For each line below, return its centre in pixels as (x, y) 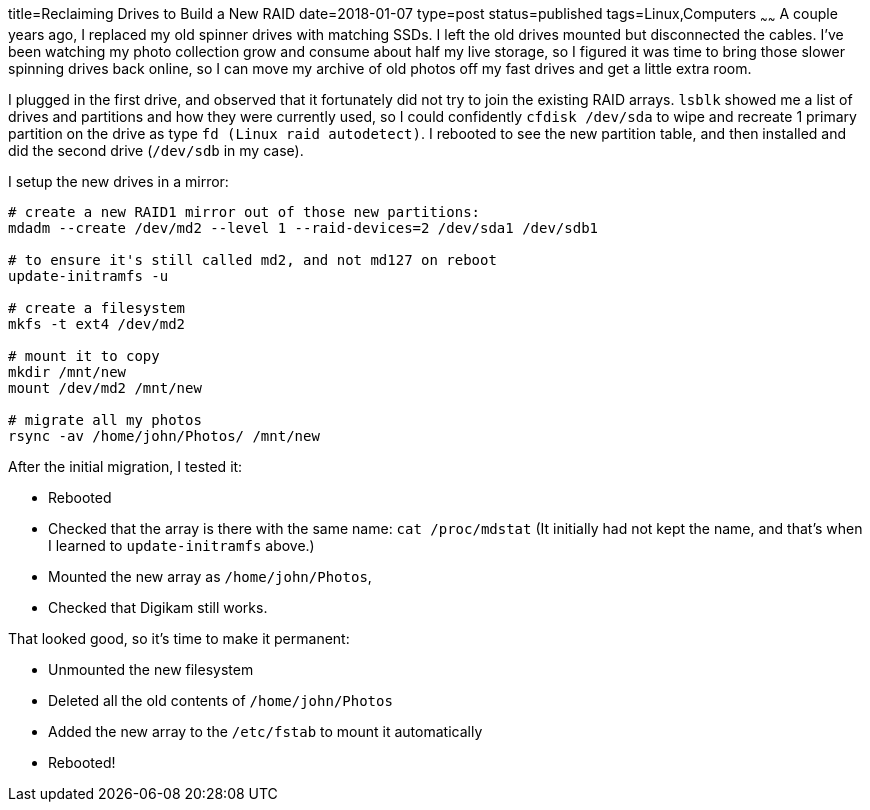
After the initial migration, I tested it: (125, 466)
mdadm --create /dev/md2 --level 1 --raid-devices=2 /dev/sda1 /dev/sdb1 (303, 227)
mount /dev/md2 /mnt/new (105, 387)
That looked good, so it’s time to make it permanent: (179, 638)
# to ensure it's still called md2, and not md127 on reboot (252, 259)
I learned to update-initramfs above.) (181, 545)
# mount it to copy (84, 355)
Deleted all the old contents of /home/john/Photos (220, 700)
